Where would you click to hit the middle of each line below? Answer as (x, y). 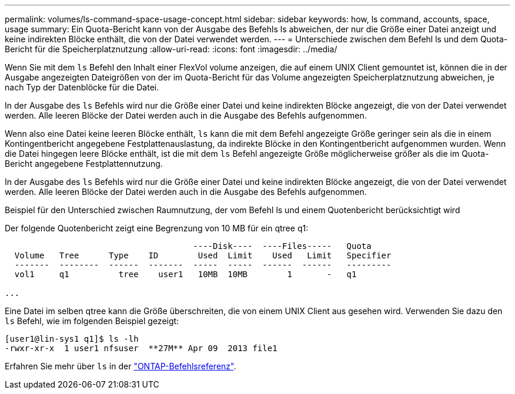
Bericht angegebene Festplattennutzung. (84, 164)
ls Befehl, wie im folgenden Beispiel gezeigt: (92, 321)
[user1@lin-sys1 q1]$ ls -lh (72, 339)
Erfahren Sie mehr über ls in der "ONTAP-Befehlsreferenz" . (121, 366)
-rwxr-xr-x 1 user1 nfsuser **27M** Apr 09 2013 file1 (141, 348)
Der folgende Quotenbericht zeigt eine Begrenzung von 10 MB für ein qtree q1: (157, 228)
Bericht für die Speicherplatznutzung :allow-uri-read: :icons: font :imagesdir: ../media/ (171, 49)
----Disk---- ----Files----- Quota (282, 246)
